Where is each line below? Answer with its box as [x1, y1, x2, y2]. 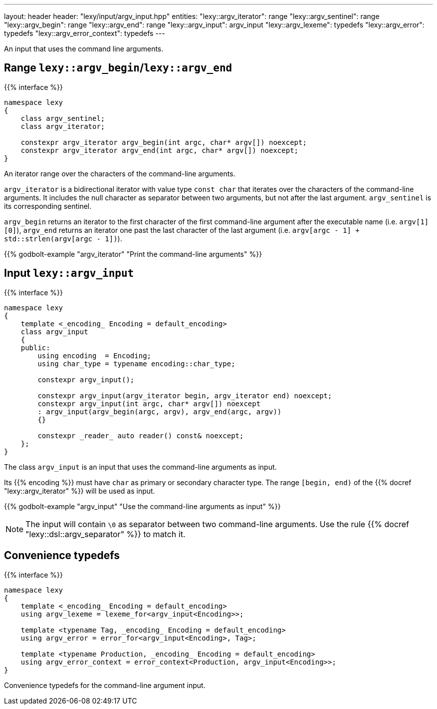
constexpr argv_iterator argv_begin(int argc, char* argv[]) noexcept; [20, 138, 307, 146]
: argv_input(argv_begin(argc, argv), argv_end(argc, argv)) [37, 407, 282, 416]
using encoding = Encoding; [37, 351, 152, 360]
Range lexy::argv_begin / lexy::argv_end [4, 61, 232, 74]
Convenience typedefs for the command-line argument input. [4, 681, 206, 690]
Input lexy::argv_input [4, 267, 134, 280]
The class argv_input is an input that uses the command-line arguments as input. [4, 462, 277, 471]
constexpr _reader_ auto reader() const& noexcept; [37, 431, 244, 440]
